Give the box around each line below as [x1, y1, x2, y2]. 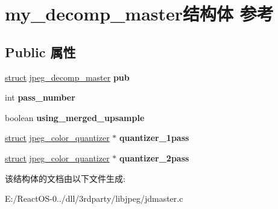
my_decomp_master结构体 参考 [5, 1, 274, 26]
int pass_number [5, 91, 75, 104]
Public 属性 [5, 42, 76, 61]
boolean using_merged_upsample [5, 111, 145, 123]
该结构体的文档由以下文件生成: [5, 172, 125, 184]
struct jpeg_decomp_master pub [5, 70, 130, 83]
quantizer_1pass [119, 131, 189, 144]
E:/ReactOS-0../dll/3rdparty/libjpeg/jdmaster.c [5, 192, 183, 205]
